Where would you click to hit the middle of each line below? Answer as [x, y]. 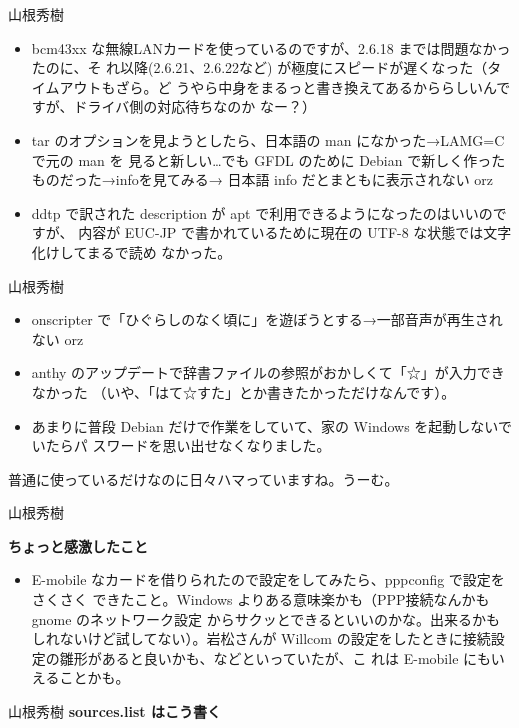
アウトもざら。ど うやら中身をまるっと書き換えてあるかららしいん [278, 86]
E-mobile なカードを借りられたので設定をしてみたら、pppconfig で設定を [268, 579]
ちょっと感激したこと [78, 545]
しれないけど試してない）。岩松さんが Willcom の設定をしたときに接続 [261, 638]
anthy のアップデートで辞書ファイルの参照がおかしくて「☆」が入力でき [268, 372]
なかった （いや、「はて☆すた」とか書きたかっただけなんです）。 [243, 391]
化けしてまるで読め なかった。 [131, 251]
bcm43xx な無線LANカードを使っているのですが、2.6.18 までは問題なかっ [271, 47]
